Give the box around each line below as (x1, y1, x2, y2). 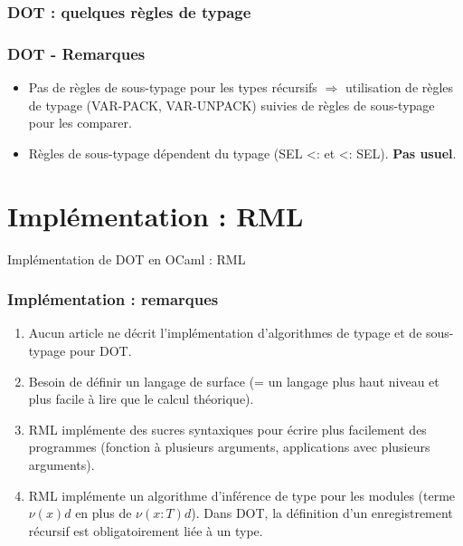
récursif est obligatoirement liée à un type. (28, 521, 263, 540)
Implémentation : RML (7, 196, 304, 234)
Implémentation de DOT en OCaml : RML (7, 249, 246, 268)
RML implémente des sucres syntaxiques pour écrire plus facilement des (28, 419, 427, 438)
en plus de (75, 503, 132, 522)
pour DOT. (69, 340, 132, 359)
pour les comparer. (28, 113, 132, 132)
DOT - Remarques (7, 42, 146, 64)
